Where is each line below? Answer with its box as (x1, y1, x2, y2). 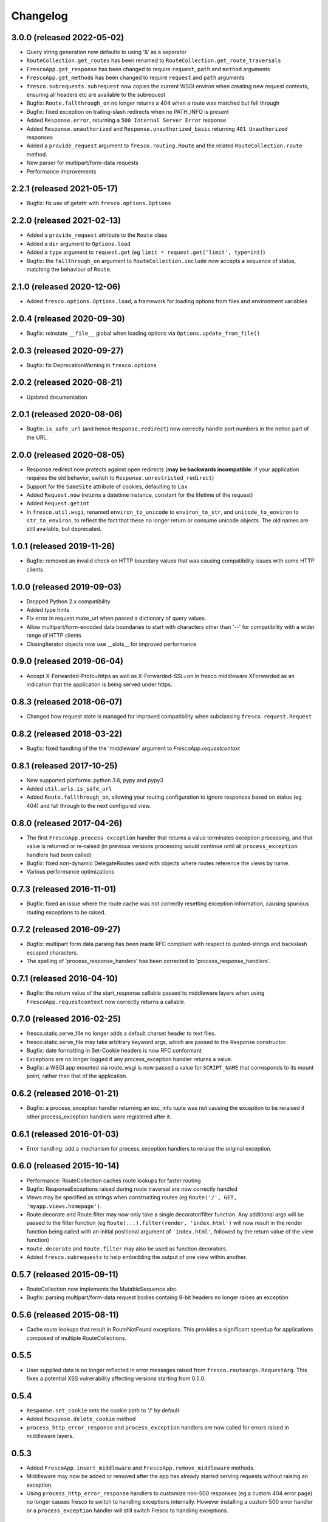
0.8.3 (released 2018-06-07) (11, 696, 123, 707)
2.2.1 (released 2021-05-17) (11, 183, 118, 194)
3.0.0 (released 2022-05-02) (11, 32, 125, 43)
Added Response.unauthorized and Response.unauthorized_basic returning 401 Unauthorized (26, 125, 288, 132)
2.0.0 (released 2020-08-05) (11, 449, 125, 460)
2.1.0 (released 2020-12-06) (11, 281, 121, 292)
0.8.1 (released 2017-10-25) (11, 760, 118, 771)
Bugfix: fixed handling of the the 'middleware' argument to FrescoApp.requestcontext (26, 745, 240, 752)
